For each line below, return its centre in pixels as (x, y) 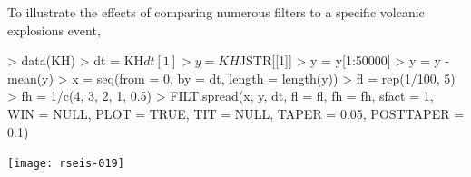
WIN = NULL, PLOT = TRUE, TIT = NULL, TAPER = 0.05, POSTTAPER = (236, 113)
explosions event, (54, 29)
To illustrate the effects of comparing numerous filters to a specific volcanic (216, 12)
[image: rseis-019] (66, 164)
